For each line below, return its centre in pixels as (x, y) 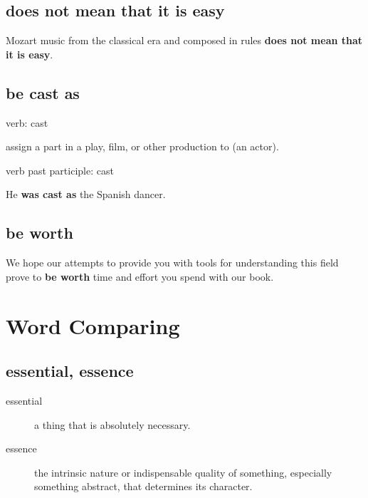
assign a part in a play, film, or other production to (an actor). (142, 146)
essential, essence (70, 371)
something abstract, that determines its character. (143, 486)
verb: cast (27, 122)
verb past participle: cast (60, 170)
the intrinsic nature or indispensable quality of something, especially (183, 472)
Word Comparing (93, 325)
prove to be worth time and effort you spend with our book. (140, 276)
